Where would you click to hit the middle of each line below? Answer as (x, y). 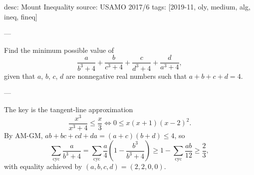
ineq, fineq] (21, 16)
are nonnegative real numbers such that (127, 76)
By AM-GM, (23, 135)
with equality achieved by (43, 166)
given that (20, 76)
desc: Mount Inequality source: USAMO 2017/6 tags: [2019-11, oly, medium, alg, (127, 6)
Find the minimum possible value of (59, 50)
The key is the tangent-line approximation (69, 109)
